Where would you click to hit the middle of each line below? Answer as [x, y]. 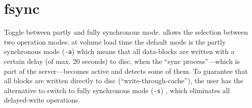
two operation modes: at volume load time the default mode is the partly [115, 41]
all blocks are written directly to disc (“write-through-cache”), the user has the [124, 81]
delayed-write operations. [42, 100]
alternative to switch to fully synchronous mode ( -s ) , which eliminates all [117, 90]
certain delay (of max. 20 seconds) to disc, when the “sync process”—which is [122, 61]
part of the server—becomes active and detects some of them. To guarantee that [126, 71]
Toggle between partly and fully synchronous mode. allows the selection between [126, 32]
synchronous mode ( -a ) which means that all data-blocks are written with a [119, 51]
